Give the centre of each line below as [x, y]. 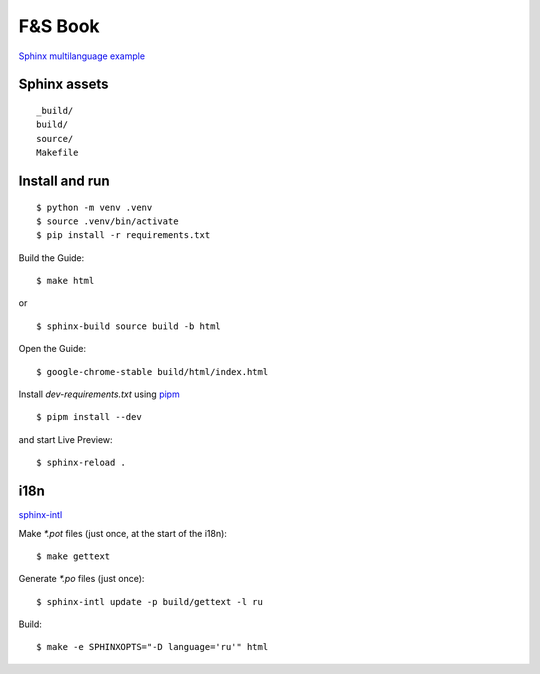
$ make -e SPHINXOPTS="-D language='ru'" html [152, 647]
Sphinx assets [63, 84]
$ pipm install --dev [89, 417]
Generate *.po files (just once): [81, 579]
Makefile [57, 153]
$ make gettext [73, 556]
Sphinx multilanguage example [81, 56]
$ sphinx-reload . [81, 463]
